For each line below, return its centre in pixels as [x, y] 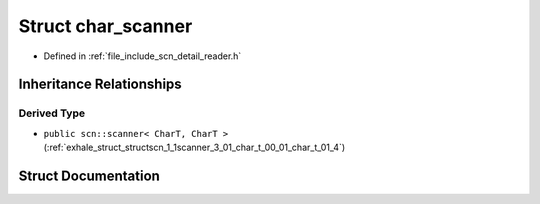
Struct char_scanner [105, 26]
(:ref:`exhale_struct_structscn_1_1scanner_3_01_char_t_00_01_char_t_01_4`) [194, 147]
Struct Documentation [89, 175]
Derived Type [51, 113]
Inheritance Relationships [100, 84]
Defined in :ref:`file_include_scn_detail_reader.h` [142, 56]
